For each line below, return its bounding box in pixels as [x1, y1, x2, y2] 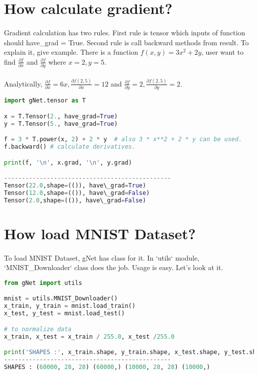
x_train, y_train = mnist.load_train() [4, 302, 135, 310]
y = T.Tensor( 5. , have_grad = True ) [4, 120, 118, 127]
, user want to [201, 47, 244, 57]
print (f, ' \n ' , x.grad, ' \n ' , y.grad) [4, 159, 132, 166]
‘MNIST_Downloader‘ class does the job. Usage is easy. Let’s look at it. [4, 262, 223, 273]
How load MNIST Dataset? [4, 223, 196, 243]
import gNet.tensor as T [4, 97, 86, 104]
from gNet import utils [4, 279, 82, 286]
